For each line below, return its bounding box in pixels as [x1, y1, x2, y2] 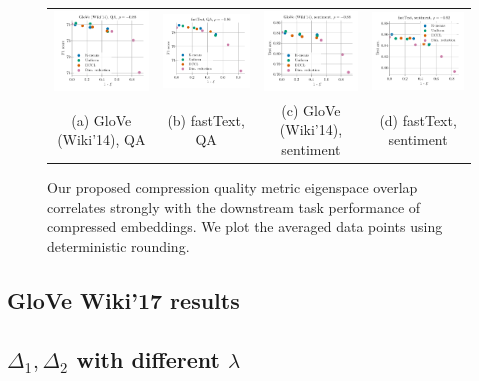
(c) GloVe [281, 99, 341, 120]
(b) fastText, [167, 109, 245, 130]
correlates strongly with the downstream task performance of [47, 196, 421, 217]
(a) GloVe [71, 109, 132, 130]
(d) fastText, [379, 109, 457, 130]
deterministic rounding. [47, 235, 190, 256]
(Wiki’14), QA [57, 129, 146, 150]
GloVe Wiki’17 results [7, 284, 240, 315]
